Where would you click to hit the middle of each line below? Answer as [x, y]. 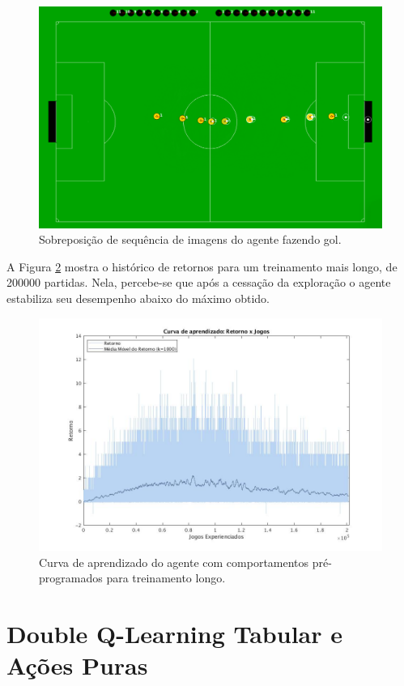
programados [71, 578]
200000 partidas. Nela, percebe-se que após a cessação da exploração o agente [199, 282]
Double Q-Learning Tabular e [174, 634]
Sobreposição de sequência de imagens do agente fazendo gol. [190, 239]
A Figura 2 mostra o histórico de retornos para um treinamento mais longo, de [202, 266]
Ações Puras [77, 665]
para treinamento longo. [166, 578]
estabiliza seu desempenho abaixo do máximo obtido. [138, 298]
